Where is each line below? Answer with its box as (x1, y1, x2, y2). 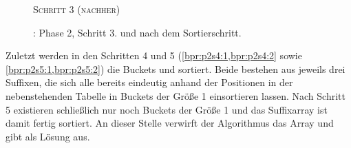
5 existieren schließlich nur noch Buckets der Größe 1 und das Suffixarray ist (6, 102, 328, 116)
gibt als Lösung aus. (6, 129, 90, 143)
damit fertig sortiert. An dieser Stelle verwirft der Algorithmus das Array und (6, 116, 334, 130)
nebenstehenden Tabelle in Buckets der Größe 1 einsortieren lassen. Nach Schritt (6, 88, 345, 103)
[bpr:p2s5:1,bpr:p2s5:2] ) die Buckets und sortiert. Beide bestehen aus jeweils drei (6, 61, 345, 76)
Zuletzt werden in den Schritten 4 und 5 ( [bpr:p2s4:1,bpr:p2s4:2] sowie (6, 48, 302, 63)
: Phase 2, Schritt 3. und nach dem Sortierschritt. (33, 25, 242, 39)
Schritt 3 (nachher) (33, 2, 120, 16)
